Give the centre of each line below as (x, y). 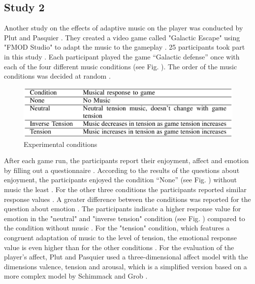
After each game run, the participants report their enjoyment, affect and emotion (127, 160)
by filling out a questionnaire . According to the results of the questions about (122, 170)
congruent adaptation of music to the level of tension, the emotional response (120, 237)
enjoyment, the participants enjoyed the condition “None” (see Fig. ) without (120, 180)
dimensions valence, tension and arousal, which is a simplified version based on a (126, 266)
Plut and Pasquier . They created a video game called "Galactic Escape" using (122, 37)
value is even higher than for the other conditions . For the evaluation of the (119, 247)
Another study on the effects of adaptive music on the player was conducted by (124, 28)
